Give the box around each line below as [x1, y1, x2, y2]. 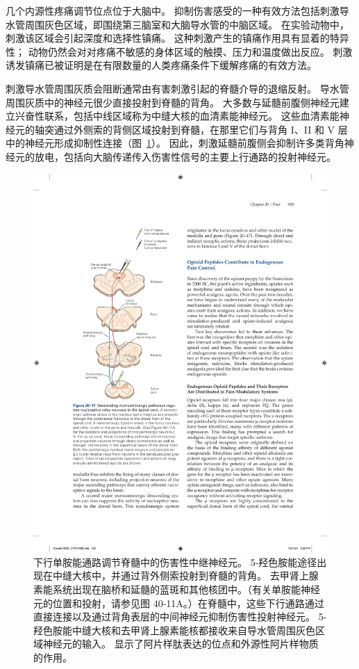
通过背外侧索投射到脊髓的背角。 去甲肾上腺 [120, 568, 319, 583]
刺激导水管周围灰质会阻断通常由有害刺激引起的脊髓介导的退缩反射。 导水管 [6, 81, 349, 95]
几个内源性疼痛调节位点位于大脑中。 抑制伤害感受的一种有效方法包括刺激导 [6, 3, 349, 17]
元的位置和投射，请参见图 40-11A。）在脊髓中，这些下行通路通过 [33, 595, 324, 610]
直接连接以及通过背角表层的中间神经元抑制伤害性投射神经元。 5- [33, 609, 327, 624]
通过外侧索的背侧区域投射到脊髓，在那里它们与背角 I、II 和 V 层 [53, 122, 348, 136]
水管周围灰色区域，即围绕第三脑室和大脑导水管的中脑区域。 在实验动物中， [6, 17, 349, 31]
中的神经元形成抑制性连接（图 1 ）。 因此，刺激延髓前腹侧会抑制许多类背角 [6, 136, 344, 150]
